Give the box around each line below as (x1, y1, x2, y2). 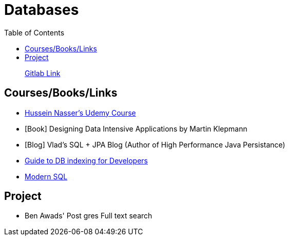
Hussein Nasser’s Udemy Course (25, 108, 136, 117)
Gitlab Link (25, 68, 61, 78)
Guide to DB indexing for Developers (25, 156, 148, 165)
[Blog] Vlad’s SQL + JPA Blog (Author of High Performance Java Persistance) (25, 140, 285, 149)
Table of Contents (4, 28, 65, 37)
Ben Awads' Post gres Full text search (25, 211, 152, 220)
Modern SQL (25, 172, 68, 181)
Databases (4, 1, 79, 19)
